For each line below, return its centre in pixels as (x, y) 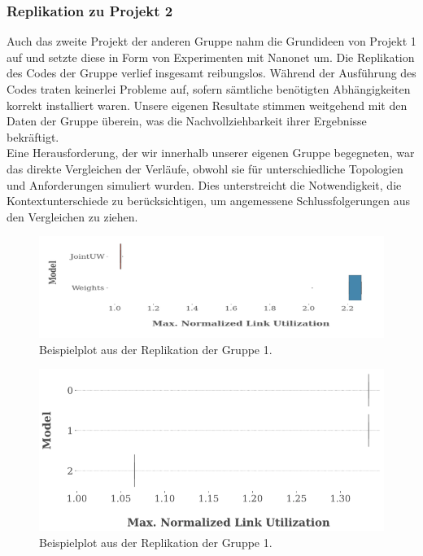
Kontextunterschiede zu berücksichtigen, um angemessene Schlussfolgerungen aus (209, 201)
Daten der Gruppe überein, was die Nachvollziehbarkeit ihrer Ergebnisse (187, 121)
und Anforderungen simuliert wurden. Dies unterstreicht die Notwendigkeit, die (204, 184)
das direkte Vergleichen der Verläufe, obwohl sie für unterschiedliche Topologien (205, 168)
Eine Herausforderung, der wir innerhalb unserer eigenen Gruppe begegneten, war (211, 153)
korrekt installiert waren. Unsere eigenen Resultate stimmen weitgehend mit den (207, 105)
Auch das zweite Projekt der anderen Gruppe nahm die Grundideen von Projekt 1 (211, 41)
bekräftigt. (33, 136)
